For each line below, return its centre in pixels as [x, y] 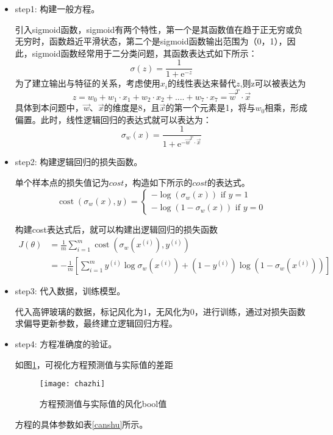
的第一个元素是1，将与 [210, 108]
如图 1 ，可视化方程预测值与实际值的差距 [94, 364]
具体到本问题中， [49, 108]
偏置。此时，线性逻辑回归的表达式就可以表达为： [113, 119]
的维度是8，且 [132, 108]
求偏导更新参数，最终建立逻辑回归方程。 [96, 323]
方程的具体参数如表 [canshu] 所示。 [81, 424]
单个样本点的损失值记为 [62, 182]
